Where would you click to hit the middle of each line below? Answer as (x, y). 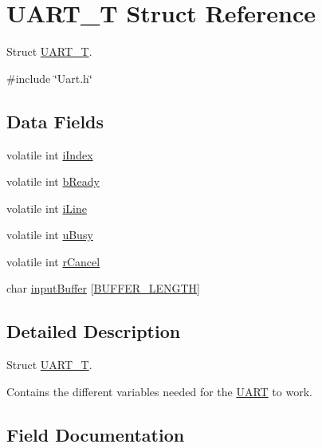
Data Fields (55, 121)
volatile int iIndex (50, 154)
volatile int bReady (53, 181)
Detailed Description (94, 331)
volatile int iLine (47, 208)
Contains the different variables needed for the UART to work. (159, 391)
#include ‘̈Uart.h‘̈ (49, 78)
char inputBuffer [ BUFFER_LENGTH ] (103, 288)
